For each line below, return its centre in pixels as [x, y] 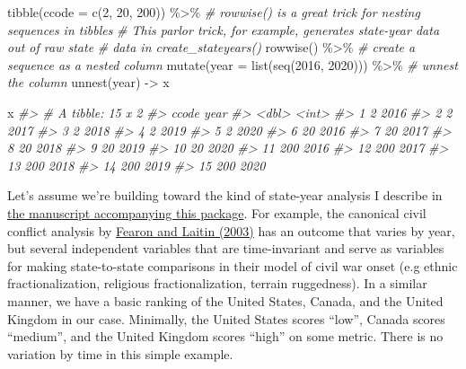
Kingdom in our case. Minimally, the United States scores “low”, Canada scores [226, 318]
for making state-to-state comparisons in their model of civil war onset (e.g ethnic [233, 265]
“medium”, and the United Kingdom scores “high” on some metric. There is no [225, 336]
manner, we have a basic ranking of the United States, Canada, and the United [225, 300]
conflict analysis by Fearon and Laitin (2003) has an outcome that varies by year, [231, 230]
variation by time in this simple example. [120, 353]
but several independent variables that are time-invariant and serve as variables [226, 248]
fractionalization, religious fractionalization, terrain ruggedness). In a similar [217, 283]
